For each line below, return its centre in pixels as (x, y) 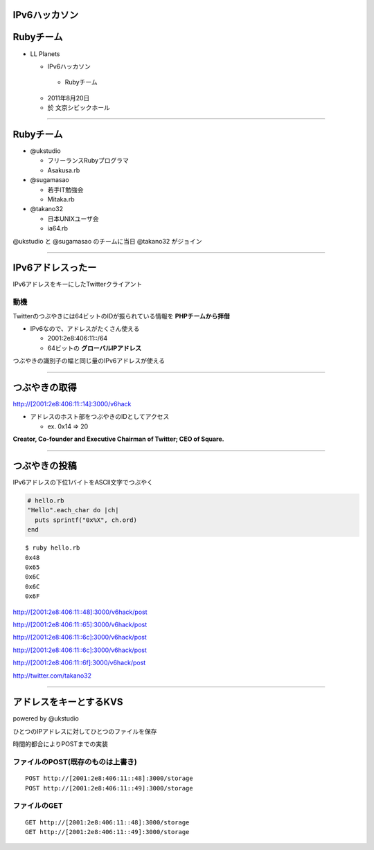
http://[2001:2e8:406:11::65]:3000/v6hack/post (80, 624)
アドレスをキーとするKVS (68, 702)
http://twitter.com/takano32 (52, 676)
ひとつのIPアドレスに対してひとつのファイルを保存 (85, 731)
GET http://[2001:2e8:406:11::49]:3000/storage (107, 832)
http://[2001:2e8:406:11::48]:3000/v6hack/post (80, 612)
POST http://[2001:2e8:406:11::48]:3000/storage (109, 778)
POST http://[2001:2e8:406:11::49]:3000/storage (109, 788)
